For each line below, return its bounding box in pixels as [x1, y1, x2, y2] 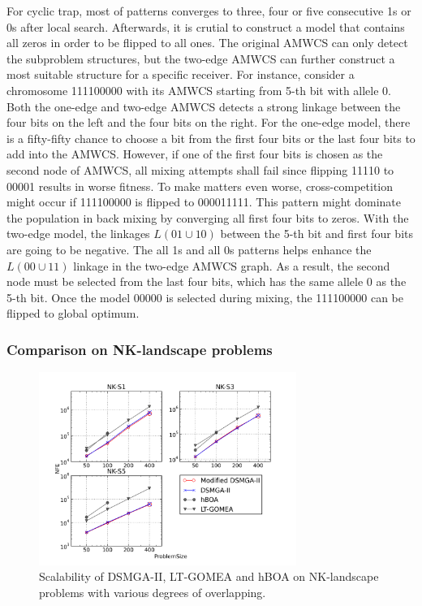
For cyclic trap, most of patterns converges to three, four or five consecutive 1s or [6, 2, 411, 19]
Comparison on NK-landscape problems [6, 339, 273, 359]
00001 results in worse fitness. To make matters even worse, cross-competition [6, 177, 394, 194]
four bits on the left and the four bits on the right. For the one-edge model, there [6, 114, 411, 131]
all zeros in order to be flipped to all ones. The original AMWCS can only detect [6, 34, 408, 51]
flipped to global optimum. [6, 305, 140, 322]
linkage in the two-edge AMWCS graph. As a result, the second [73, 257, 390, 274]
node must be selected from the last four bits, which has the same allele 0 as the [6, 273, 407, 290]
